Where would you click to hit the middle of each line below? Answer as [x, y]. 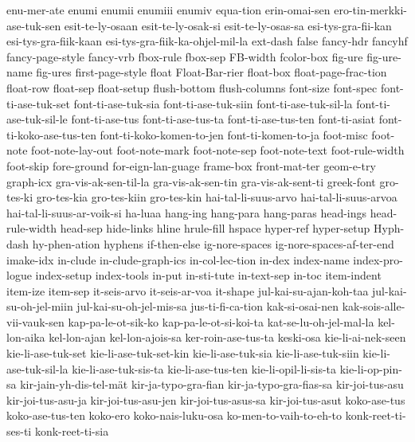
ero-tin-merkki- [371, 10]
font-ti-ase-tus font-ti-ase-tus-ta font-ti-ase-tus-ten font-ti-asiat [223, 119]
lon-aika [26, 337]
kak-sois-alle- [374, 306]
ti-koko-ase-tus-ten [51, 134]
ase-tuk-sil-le [37, 119]
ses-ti [19, 431]
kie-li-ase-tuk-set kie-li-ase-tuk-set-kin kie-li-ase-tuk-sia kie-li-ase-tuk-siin [183, 353]
